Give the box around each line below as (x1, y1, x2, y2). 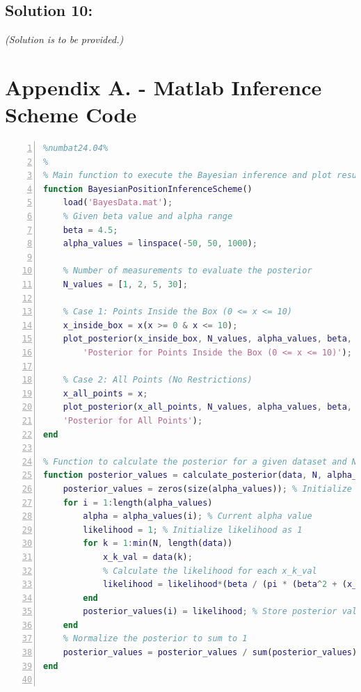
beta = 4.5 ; (63, 225, 118, 235)
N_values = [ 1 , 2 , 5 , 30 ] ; (63, 280, 188, 290)
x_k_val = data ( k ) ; (102, 552, 193, 562)
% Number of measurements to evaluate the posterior (63, 266, 312, 276)
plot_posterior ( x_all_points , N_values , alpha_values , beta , (63, 402, 352, 412)
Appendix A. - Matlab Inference (5, 72, 322, 101)
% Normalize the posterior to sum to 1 (63, 634, 248, 644)
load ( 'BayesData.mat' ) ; (63, 198, 173, 208)
